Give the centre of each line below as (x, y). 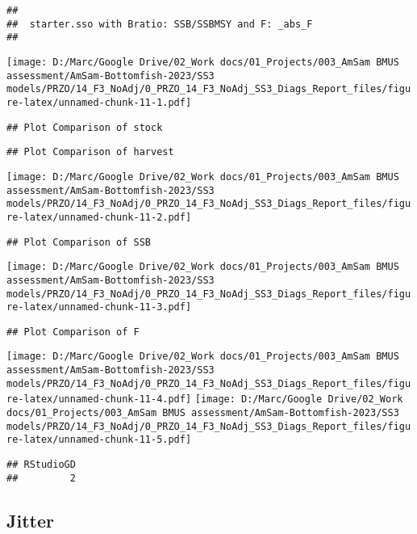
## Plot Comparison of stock (85, 127)
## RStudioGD (41, 465)
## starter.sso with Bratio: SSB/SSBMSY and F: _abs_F (160, 24)
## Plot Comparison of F (73, 332)
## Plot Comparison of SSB (79, 242)
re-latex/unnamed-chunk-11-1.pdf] (99, 102)
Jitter (30, 520)
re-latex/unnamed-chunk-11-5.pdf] (99, 440)
